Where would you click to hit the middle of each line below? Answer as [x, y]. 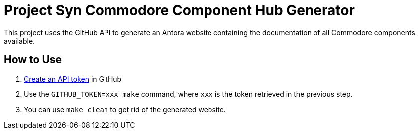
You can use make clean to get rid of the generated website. [125, 109]
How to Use [33, 60]
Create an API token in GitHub [73, 79]
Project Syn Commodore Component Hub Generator [179, 10]
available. [20, 41]
